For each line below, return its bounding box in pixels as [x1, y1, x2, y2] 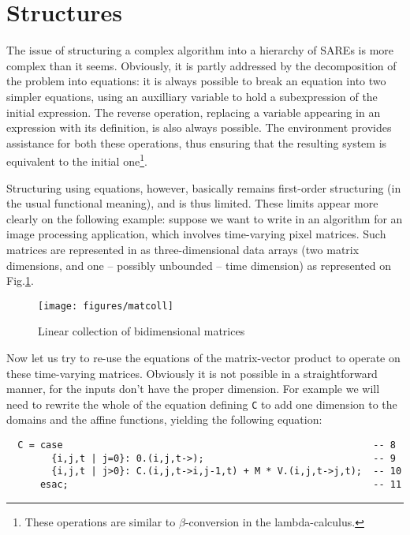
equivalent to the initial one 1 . [6, 151, 147, 169]
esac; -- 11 [39, 478, 402, 490]
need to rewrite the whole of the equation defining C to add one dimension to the [6, 395, 397, 412]
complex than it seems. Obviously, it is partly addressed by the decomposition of [6, 57, 397, 73]
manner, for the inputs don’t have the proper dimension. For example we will [6, 380, 380, 397]
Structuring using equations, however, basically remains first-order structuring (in [6, 179, 401, 196]
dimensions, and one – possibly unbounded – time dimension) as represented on [6, 256, 391, 273]
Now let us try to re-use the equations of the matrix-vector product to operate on [6, 349, 401, 365]
